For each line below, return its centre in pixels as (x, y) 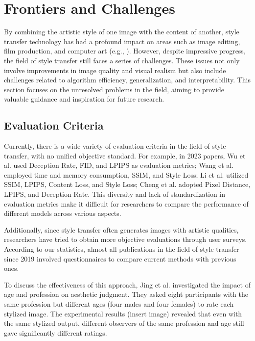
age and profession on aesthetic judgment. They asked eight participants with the (126, 294)
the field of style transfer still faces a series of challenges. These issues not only (122, 60)
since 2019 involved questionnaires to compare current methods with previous (120, 258)
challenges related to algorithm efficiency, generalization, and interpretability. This (127, 80)
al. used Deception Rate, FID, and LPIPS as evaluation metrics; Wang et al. (119, 165)
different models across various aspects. (63, 213)
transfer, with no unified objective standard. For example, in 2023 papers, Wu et (125, 155)
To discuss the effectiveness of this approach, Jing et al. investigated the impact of (127, 284)
